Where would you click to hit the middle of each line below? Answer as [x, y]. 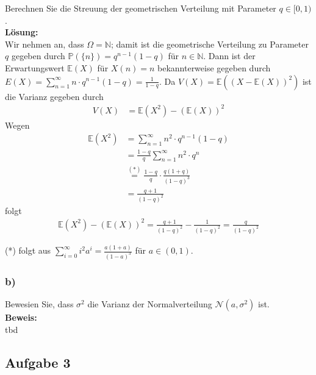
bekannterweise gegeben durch [214, 67]
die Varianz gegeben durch [54, 96]
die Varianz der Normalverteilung [150, 304]
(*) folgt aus [28, 250]
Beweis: [21, 317]
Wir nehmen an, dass [45, 44]
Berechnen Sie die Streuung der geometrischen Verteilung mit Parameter [141, 8]
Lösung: [22, 32]
